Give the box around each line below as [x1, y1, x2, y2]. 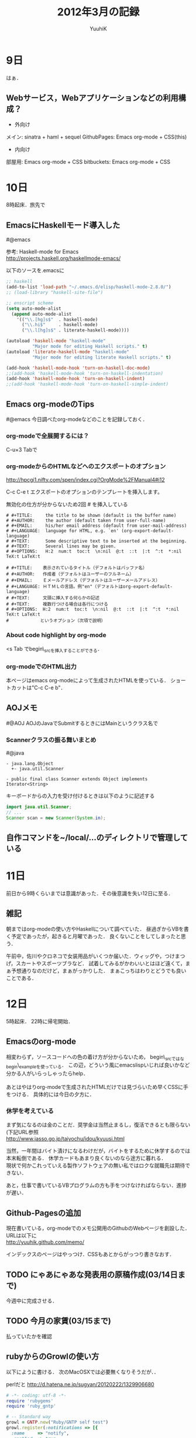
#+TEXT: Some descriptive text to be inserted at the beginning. [11, 538, 187, 544]
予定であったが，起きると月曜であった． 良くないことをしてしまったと [11, 932, 181, 939]
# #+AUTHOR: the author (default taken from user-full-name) [6, 517, 166, 523]
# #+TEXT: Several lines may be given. [6, 543, 116, 549]
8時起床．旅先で [6, 201, 46, 208]
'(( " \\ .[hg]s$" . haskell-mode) [16, 316, 98, 323]
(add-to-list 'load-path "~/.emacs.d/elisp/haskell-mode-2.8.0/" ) [6, 284, 171, 290]
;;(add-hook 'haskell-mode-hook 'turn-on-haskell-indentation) [6, 370, 164, 376]
